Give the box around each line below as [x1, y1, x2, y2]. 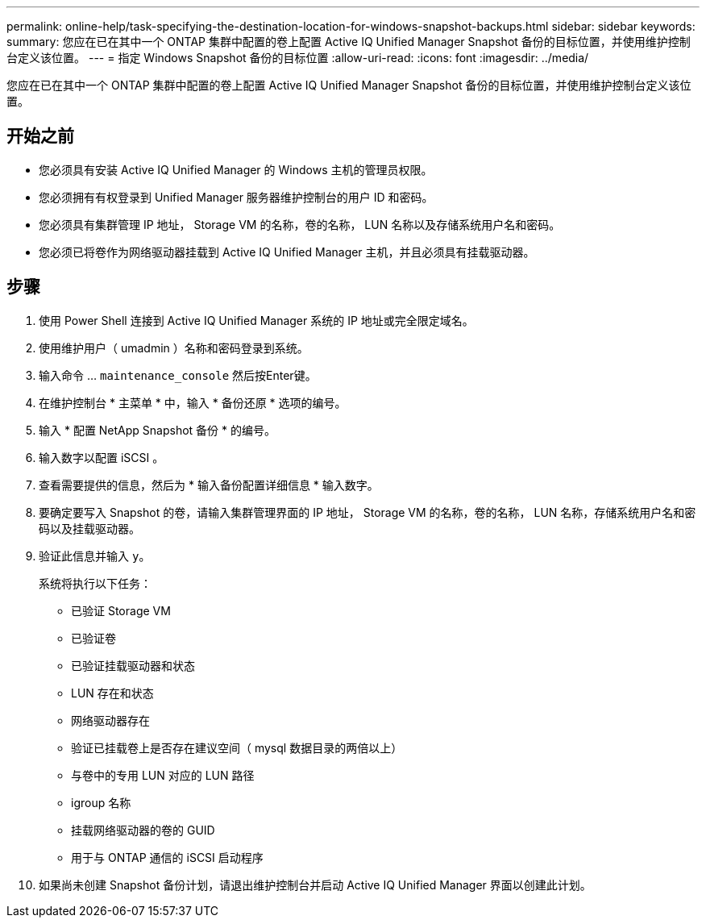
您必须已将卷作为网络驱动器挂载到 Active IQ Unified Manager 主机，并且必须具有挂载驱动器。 [39, 244, 535, 259]
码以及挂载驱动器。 [39, 521, 140, 535]
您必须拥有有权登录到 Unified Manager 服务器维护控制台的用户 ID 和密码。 [39, 189, 434, 204]
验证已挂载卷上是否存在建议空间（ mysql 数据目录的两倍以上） [71, 740, 403, 755]
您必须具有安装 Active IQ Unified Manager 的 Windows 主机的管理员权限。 [39, 162, 433, 177]
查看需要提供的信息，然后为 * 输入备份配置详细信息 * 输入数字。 [39, 477, 379, 492]
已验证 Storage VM [71, 603, 171, 618]
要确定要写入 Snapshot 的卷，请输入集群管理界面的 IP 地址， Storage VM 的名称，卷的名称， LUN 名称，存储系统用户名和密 [39, 505, 696, 519]
